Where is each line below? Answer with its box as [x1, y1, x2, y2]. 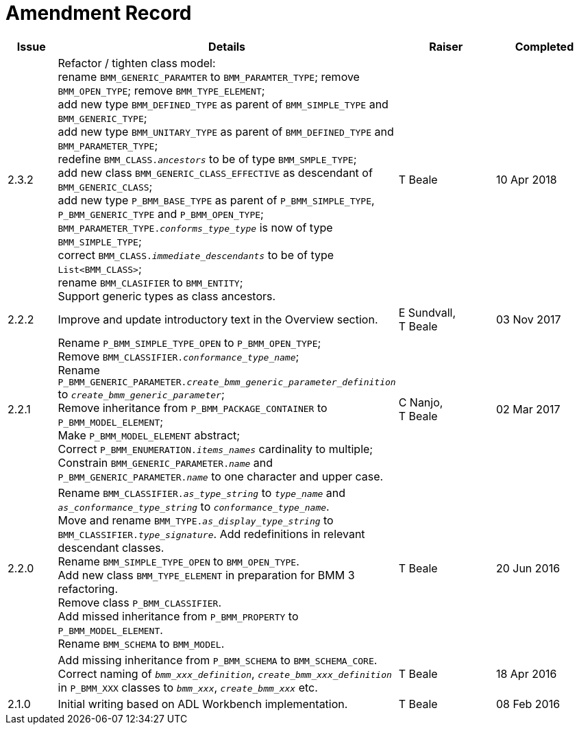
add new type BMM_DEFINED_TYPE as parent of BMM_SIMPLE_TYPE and [58, 97, 389, 111]
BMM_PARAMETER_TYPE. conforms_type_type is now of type [58, 220, 333, 234]
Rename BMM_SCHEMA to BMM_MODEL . [58, 636, 225, 650]
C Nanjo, [398, 396, 443, 410]
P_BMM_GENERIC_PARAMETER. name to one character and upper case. [58, 469, 384, 483]
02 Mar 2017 [495, 402, 560, 417]
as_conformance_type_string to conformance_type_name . [58, 499, 330, 513]
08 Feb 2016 [495, 696, 560, 711]
